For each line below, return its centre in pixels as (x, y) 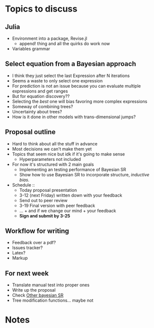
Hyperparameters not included (50, 159)
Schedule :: (23, 185)
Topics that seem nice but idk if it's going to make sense (68, 154)
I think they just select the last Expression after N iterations (71, 76)
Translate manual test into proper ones (51, 285)
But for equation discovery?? (41, 96)
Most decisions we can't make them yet (52, 149)
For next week (27, 273)
